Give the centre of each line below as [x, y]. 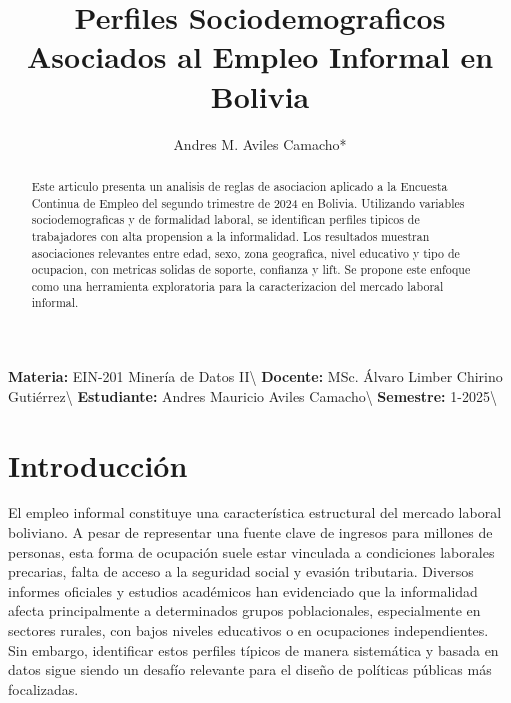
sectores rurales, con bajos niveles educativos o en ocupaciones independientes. [248, 630]
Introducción [98, 464]
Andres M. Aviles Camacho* [260, 143]
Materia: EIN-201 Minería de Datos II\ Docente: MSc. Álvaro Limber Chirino [255, 376]
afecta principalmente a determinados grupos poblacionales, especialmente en [244, 610]
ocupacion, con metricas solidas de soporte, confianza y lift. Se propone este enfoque [251, 269]
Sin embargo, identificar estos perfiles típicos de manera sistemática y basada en [253, 649]
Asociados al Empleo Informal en [260, 56]
